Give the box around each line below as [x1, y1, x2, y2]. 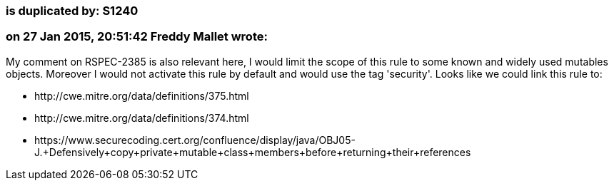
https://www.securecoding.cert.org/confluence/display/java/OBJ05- [34, 133, 356, 146]
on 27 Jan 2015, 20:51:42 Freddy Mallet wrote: [6, 29, 268, 44]
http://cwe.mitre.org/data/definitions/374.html [34, 111, 249, 124]
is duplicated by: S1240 [6, 4, 139, 18]
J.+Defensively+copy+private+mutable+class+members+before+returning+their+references [34, 145, 471, 158]
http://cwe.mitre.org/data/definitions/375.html [34, 89, 249, 102]
